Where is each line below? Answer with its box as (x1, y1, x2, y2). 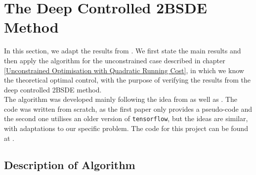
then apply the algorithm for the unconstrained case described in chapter (4, 55, 225, 65)
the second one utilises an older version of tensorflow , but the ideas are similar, (4, 113, 248, 124)
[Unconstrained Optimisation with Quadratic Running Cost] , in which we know (4, 65, 244, 75)
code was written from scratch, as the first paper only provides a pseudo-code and (4, 103, 252, 114)
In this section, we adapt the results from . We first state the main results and (4, 45, 241, 56)
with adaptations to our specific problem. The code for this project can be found (4, 123, 248, 133)
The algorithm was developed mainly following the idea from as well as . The (4, 94, 238, 104)
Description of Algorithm (4, 157, 135, 172)
